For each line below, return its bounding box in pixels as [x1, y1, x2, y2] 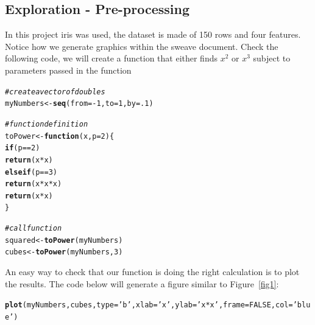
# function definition [5, 119, 88, 128]
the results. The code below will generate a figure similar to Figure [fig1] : [5, 277, 279, 290]
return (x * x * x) [5, 180, 62, 189]
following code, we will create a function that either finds [5, 52, 218, 65]
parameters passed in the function [5, 63, 132, 76]
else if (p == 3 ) [5, 167, 57, 176]
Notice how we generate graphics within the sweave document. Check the [5, 40, 278, 52]
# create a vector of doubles [5, 87, 105, 96]
